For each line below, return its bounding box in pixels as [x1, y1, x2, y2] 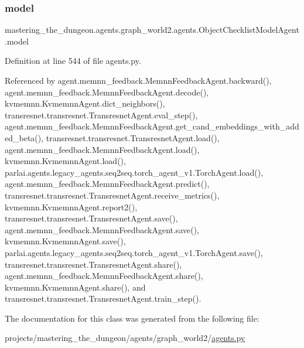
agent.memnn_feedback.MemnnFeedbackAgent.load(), [5, 143, 200, 155]
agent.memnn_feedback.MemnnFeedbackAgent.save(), [5, 223, 199, 236]
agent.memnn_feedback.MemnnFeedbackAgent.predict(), [5, 178, 210, 190]
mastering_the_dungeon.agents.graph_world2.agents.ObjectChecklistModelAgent [5, 23, 299, 36]
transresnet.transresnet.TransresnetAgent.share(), [5, 258, 182, 270]
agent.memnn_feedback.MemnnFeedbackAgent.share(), [5, 269, 203, 282]
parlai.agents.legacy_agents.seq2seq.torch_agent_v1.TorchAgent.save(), [5, 246, 263, 258]
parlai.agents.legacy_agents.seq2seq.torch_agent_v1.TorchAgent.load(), [5, 166, 264, 178]
